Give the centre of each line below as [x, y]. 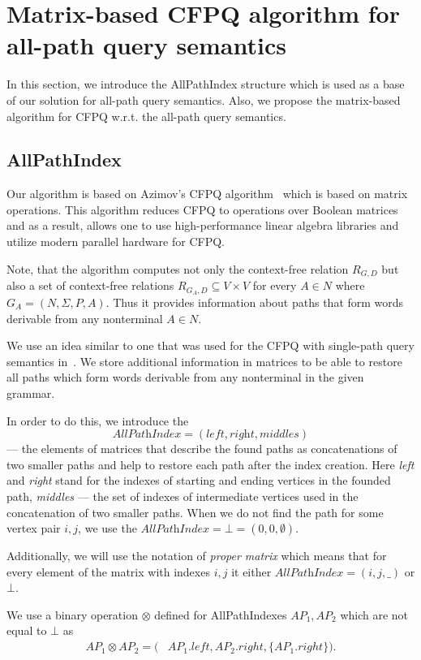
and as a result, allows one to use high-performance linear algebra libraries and [203, 225]
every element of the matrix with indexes [108, 571]
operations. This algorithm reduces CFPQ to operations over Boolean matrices [202, 209]
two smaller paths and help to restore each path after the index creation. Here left [210, 464]
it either [251, 571]
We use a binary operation [72, 614]
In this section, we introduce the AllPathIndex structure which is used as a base [206, 84]
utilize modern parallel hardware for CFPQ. [116, 242]
